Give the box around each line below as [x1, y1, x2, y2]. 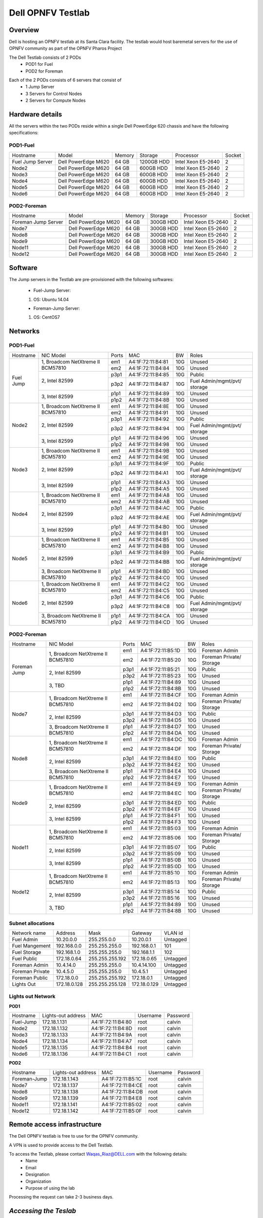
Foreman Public [12, 974, 48, 981]
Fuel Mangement [12, 943, 51, 950]
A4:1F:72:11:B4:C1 [91, 1050, 131, 1057]
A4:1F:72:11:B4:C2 [128, 580, 170, 587]
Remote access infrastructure [9, 1121, 102, 1129]
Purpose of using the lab [25, 1185, 75, 1191]
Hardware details [9, 110, 62, 118]
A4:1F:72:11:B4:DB [101, 1088, 143, 1095]
